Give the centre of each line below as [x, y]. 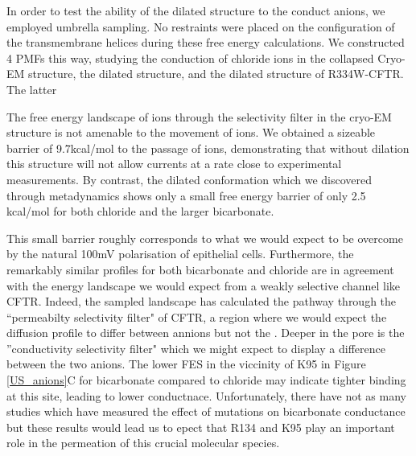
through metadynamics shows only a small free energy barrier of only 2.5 [186, 195]
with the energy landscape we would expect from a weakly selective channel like [204, 285]
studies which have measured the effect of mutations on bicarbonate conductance [206, 411]
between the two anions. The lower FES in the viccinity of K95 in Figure [186, 364]
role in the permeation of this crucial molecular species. [143, 443]
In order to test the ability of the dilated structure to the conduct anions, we [196, 10]
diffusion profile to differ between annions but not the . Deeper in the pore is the [206, 333]
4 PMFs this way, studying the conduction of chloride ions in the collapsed [190, 58]
